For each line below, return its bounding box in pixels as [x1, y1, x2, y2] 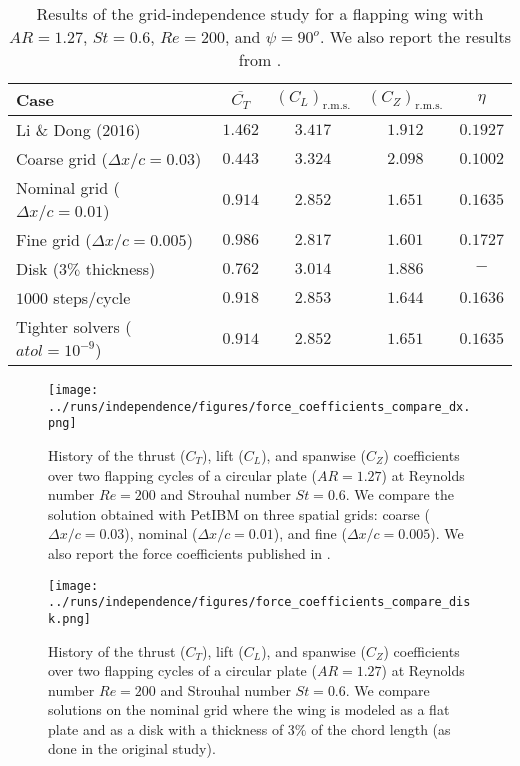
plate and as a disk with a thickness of [48, 718, 284, 739]
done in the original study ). [48, 738, 216, 759]
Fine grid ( [16, 228, 92, 251]
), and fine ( [273, 523, 347, 544]
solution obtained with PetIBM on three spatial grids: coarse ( [48, 503, 430, 524]
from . [238, 48, 282, 71]
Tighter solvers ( [16, 315, 132, 338]
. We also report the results [319, 25, 511, 48]
